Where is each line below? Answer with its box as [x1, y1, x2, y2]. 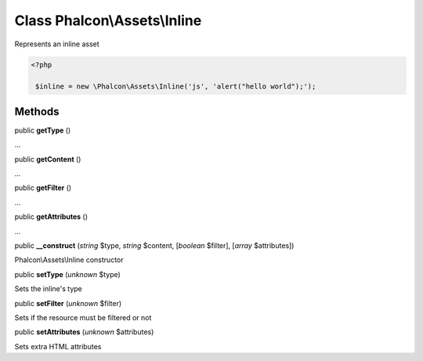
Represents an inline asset [14, 39, 99, 49]
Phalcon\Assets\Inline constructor [14, 255, 124, 264]
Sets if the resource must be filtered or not [14, 312, 152, 322]
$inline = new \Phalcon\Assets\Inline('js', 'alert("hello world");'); [35, 82, 316, 91]
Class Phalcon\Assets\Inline [14, 12, 202, 29]
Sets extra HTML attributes [14, 341, 102, 351]
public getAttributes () [14, 212, 89, 221]
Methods [14, 104, 60, 118]
